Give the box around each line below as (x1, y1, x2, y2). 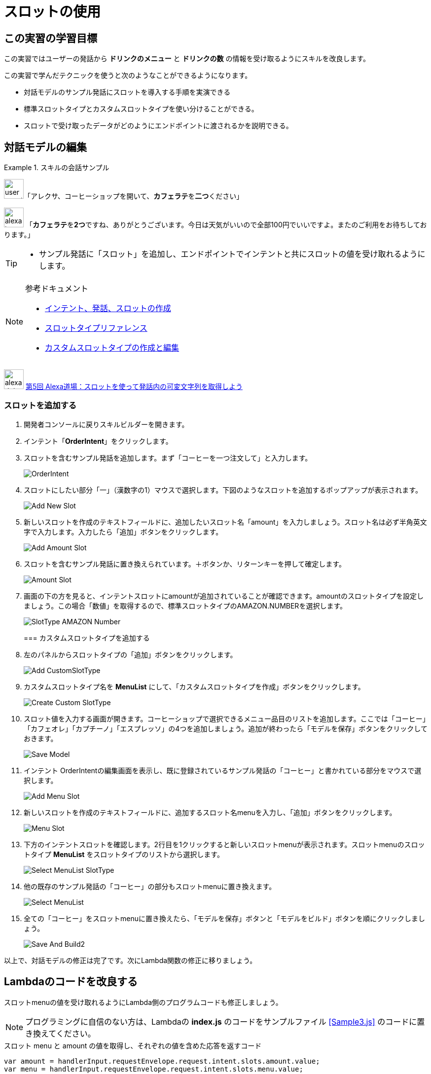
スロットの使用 (4, 3, 101, 20)
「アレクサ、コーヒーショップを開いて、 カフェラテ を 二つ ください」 (24, 192, 244, 201)
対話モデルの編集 (4, 141, 87, 153)
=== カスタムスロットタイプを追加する (24, 633, 150, 642)
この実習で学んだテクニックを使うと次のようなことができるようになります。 (4, 71, 252, 80)
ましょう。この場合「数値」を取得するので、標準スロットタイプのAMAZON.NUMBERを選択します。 (24, 601, 347, 610)
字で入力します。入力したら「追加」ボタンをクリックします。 (24, 527, 223, 536)
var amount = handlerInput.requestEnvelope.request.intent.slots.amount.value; (4, 1057, 320, 1065)
